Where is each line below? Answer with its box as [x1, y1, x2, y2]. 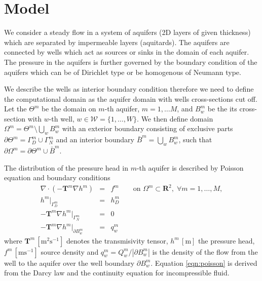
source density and [41, 246, 99, 257]
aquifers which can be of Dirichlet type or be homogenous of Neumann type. [4, 66, 241, 77]
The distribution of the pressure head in [4, 162, 128, 173]
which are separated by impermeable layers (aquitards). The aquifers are [4, 36, 230, 47]
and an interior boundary [56, 134, 134, 145]
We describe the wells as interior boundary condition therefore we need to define [4, 84, 254, 94]
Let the [4, 103, 27, 114]
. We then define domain [137, 113, 213, 124]
